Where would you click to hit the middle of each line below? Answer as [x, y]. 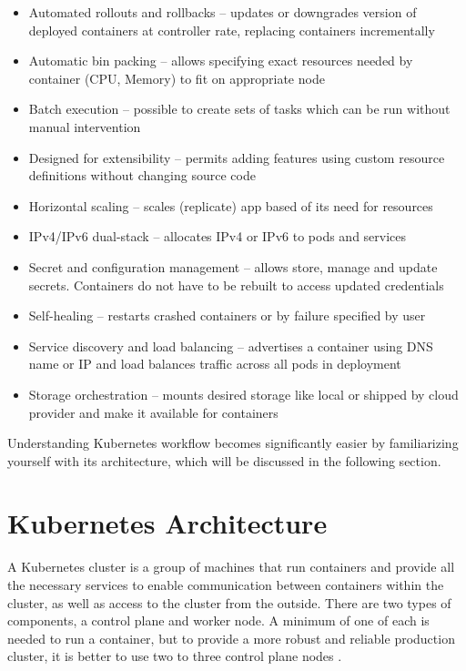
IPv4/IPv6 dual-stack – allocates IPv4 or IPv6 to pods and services [218, 236]
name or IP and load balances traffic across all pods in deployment [215, 364]
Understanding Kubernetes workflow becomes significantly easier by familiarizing [233, 443]
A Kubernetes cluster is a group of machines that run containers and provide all [231, 567]
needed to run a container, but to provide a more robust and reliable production [231, 638]
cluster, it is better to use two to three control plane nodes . [175, 656]
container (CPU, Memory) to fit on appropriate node [177, 78]
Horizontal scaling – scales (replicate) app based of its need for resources [231, 205]
